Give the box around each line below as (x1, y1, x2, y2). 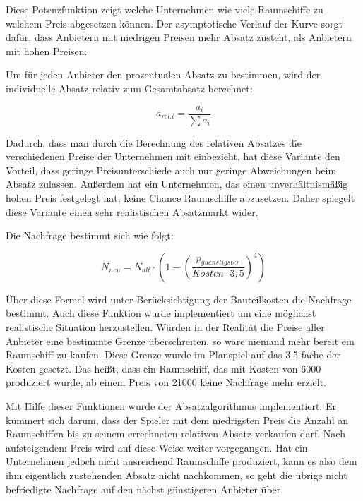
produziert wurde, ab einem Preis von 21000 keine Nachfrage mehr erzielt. (6, 375, 326, 390)
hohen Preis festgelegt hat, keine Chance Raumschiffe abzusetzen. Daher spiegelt (6, 191, 355, 205)
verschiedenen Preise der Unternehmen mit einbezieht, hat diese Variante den (6, 149, 340, 164)
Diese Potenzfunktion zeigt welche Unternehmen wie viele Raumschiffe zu (6, 2, 323, 16)
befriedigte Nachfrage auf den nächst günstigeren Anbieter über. (6, 481, 284, 496)
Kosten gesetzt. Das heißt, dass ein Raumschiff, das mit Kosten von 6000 (6, 361, 321, 375)
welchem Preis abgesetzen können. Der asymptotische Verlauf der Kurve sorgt (6, 16, 343, 30)
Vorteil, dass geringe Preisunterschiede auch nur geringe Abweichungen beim (6, 162, 337, 177)
